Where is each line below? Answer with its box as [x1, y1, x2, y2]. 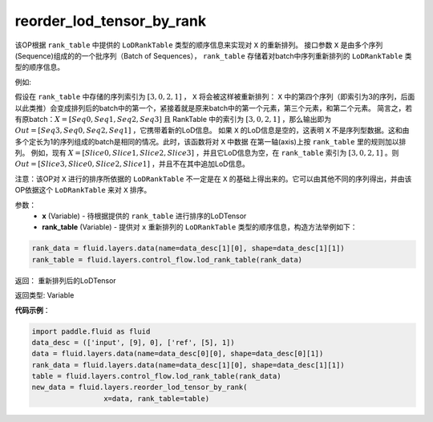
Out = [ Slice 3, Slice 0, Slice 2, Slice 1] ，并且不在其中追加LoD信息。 [14, 159, 250, 168]
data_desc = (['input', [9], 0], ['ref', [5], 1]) [31, 338, 236, 347]
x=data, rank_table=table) [103, 394, 210, 403]
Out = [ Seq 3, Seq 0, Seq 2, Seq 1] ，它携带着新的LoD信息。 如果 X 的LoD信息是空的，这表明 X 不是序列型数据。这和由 [14, 125, 410, 136]
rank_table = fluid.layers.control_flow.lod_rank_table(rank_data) [31, 255, 303, 264]
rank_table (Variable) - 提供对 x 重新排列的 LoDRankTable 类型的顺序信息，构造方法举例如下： [42, 222, 358, 232]
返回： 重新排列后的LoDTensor [14, 275, 116, 285]
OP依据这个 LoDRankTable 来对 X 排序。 [14, 185, 152, 195]
